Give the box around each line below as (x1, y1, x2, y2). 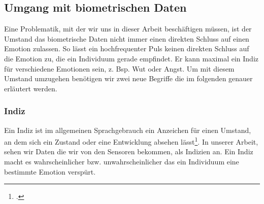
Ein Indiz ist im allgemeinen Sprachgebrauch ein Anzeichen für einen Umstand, (4, 124, 251, 135)
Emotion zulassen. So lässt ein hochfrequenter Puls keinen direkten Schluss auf (4, 43, 249, 54)
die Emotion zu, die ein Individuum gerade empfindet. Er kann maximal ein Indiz (4, 53, 259, 63)
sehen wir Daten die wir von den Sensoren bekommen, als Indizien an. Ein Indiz (4, 146, 253, 157)
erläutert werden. (4, 83, 57, 93)
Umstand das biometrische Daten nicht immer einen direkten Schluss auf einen (4, 33, 249, 44)
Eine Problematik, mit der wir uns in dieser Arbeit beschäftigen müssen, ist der (4, 23, 252, 34)
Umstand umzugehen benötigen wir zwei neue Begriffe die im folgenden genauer (4, 73, 253, 84)
